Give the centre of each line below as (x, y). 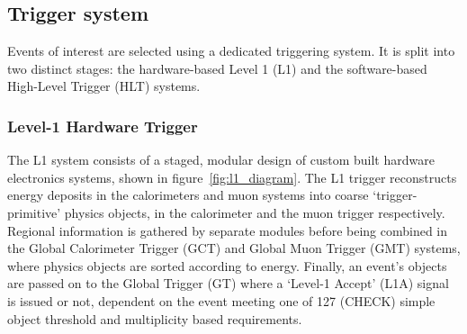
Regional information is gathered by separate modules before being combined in (228, 230)
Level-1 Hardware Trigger (103, 126)
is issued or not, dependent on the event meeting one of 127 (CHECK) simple (221, 300)
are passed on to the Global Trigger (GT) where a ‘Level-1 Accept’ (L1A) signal (228, 283)
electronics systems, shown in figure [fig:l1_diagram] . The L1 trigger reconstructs (232, 177)
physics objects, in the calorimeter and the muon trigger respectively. (255, 212)
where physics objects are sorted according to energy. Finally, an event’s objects (227, 265)
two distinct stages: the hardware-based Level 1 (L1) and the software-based (217, 68)
